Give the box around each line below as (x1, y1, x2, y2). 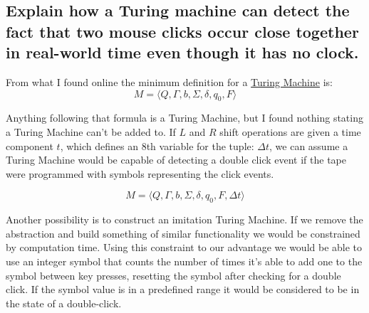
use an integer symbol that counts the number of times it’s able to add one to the (6, 253, 363, 268)
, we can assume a (269, 138, 348, 153)
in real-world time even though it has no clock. (6, 41, 359, 63)
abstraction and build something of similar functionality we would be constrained (6, 226, 360, 240)
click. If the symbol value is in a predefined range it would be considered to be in (6, 282, 360, 297)
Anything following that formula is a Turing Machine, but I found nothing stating (6, 110, 363, 125)
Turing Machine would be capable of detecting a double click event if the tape (6, 152, 346, 167)
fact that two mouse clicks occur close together (6, 20, 359, 42)
